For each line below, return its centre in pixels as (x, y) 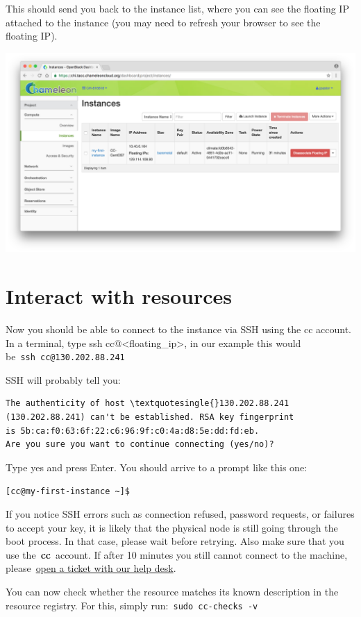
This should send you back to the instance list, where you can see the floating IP (177, 8)
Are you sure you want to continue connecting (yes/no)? (140, 445)
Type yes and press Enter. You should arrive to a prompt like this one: (156, 467)
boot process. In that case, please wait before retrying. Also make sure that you (175, 541)
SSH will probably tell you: (63, 379)
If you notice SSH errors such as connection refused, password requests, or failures (180, 514)
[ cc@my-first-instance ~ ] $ (68, 492)
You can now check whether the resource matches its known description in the (172, 591)
